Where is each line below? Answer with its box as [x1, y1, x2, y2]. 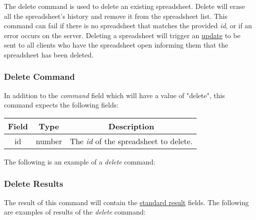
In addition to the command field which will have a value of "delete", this [4, 90, 225, 100]
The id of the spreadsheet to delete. [70, 135, 193, 147]
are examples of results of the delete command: [4, 207, 146, 217]
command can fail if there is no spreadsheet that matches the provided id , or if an [4, 20, 252, 31]
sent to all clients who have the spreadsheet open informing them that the [4, 40, 228, 50]
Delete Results [4, 177, 63, 190]
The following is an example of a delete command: [4, 156, 156, 166]
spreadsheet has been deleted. [4, 49, 94, 59]
